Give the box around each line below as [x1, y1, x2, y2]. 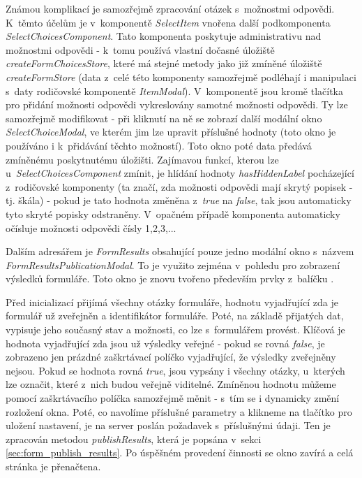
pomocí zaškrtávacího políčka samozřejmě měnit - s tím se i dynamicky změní [6, 391, 340, 405]
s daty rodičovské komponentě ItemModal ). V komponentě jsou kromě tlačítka [6, 83, 343, 98]
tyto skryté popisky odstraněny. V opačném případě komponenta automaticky [6, 206, 340, 221]
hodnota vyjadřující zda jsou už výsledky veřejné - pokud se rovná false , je [6, 335, 325, 350]
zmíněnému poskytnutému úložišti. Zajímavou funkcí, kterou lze [6, 152, 279, 166]
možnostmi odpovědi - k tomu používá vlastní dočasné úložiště [6, 42, 275, 57]
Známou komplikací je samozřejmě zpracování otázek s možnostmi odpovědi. [6, 1, 335, 15]
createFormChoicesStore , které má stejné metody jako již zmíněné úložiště [6, 56, 322, 71]
